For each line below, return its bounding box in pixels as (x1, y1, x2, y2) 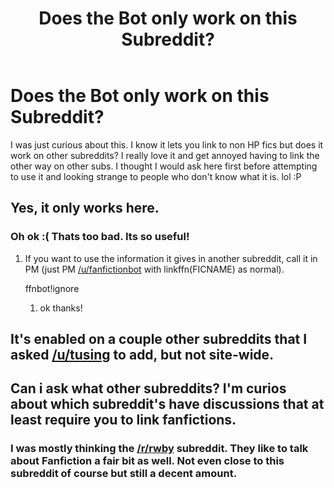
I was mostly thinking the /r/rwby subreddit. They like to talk (10, 442, 309, 456)
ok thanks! (39, 302, 83, 314)
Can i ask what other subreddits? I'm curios (10, 380, 287, 397)
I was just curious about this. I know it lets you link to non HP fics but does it (10, 138, 324, 151)
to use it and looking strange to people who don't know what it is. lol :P (10, 170, 302, 182)
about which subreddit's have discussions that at (10, 396, 325, 413)
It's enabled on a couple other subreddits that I (10, 331, 308, 348)
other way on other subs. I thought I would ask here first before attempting (10, 160, 318, 172)
